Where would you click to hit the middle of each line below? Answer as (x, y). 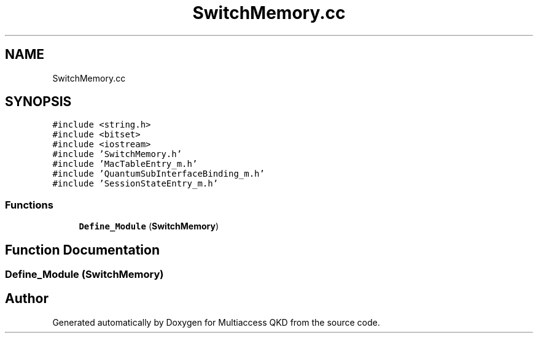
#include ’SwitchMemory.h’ (117, 154)
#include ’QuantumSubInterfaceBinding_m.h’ (158, 174)
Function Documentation (82, 250)
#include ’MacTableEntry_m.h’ (125, 164)
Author (27, 299)
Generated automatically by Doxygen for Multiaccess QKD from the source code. (216, 322)
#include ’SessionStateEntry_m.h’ (135, 184)
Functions (29, 205)
